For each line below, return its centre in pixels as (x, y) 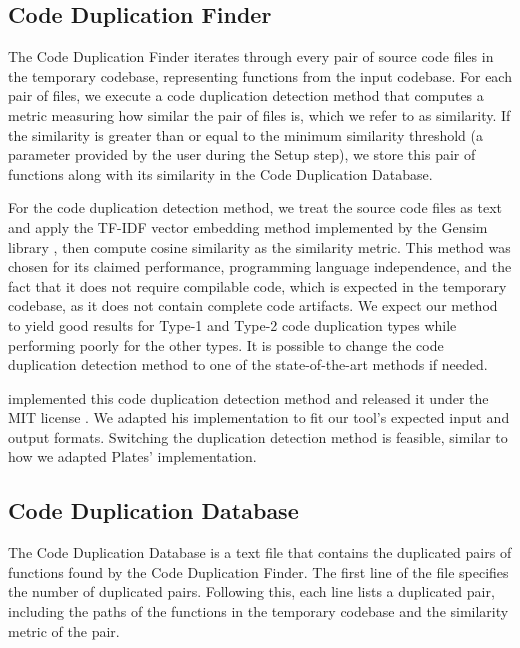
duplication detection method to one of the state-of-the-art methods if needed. (248, 364)
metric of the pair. (64, 630)
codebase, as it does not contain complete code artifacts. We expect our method (253, 305)
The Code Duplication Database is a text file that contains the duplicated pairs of (260, 552)
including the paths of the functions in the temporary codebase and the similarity (258, 611)
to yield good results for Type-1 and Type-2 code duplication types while (232, 324)
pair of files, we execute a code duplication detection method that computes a (246, 95)
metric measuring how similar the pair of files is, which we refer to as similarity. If (259, 114)
